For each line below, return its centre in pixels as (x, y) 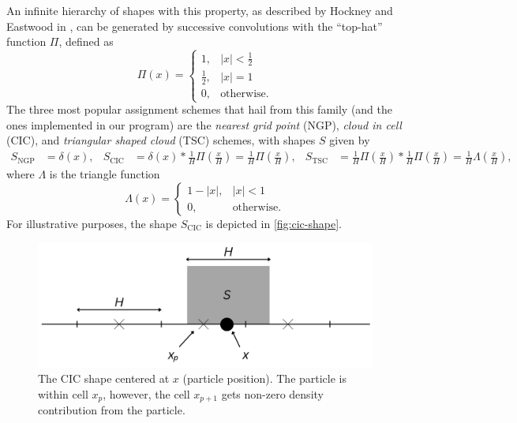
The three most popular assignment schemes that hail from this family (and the (200, 109)
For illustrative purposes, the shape (92, 223)
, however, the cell (146, 393)
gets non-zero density (272, 393)
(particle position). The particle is (265, 378)
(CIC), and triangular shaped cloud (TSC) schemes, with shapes (161, 140)
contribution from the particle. (112, 410)
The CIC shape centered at (104, 378)
